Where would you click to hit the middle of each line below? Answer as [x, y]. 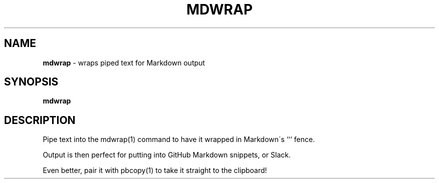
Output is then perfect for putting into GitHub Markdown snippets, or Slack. [167, 155]
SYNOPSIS [31, 82]
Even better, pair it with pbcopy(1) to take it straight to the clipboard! [155, 170]
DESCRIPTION [40, 120]
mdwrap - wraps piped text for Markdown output [124, 62]
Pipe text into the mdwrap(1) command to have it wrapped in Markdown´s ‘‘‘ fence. [179, 139]
